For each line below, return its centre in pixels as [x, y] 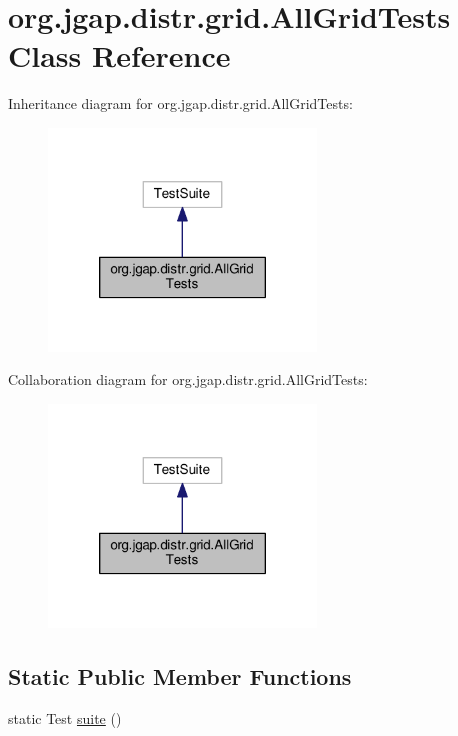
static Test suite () [65, 717]
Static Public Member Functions [180, 675]
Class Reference [119, 55]
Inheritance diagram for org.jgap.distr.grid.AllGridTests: [180, 103]
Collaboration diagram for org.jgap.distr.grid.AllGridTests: [188, 379]
